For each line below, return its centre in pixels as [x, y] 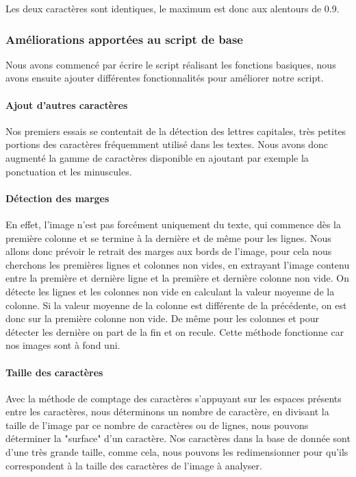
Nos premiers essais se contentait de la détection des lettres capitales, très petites [176, 131]
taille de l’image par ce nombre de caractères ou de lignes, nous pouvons [157, 425]
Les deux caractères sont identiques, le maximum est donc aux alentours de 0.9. [173, 8]
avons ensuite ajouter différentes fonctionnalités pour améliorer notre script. [165, 78]
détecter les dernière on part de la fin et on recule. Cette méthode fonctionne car [175, 331]
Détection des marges [58, 198]
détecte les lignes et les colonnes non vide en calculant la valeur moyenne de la [170, 291]
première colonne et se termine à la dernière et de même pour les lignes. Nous [168, 237]
